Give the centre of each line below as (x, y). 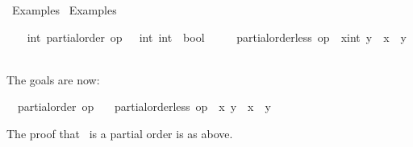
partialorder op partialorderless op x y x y (144, 106)
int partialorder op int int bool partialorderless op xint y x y (217, 37)
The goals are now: (53, 79)
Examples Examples (64, 10)
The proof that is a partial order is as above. (120, 133)
